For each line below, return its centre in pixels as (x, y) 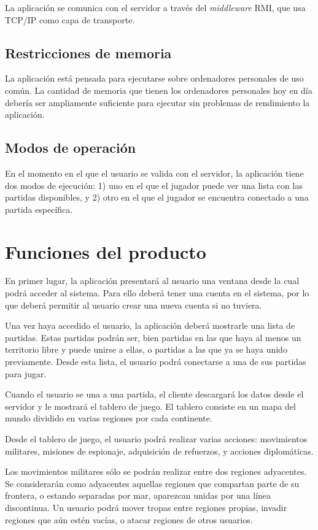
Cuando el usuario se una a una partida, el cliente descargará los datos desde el (154, 394)
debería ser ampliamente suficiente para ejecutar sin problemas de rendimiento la (157, 102)
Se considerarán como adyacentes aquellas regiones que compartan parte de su (152, 483)
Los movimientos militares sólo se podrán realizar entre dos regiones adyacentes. (156, 471)
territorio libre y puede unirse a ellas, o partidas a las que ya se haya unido (146, 349)
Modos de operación (71, 148)
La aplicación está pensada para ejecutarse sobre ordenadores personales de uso (154, 78)
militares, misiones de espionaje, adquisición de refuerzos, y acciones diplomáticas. (159, 451)
